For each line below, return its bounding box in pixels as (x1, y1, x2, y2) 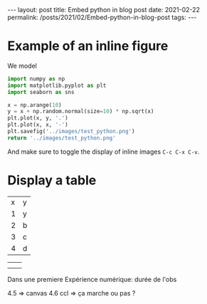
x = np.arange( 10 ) (7, 101, 62, 108)
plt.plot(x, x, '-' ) (7, 121, 69, 129)
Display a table (7, 172, 97, 188)
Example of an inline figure (7, 38, 169, 54)
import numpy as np (7, 75, 65, 83)
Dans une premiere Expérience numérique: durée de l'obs (7, 275, 177, 283)
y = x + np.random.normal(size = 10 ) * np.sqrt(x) (7, 108, 154, 115)
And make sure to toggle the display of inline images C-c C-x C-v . (7, 147, 200, 156)
